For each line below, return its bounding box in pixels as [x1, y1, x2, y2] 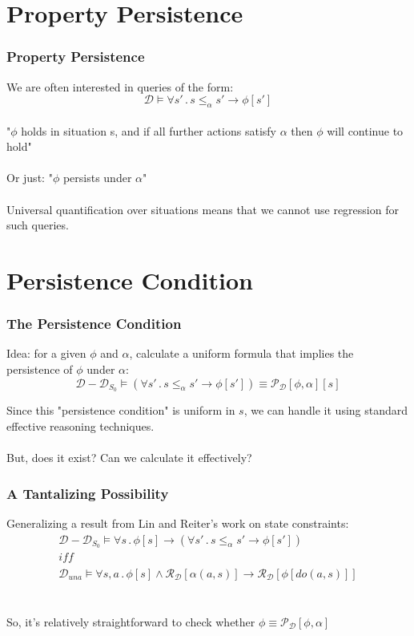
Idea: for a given [6, 345, 86, 362]
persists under [62, 169, 132, 186]
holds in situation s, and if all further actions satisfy [21, 122, 276, 139]
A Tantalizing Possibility [6, 483, 169, 503]
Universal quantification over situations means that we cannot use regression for [6, 201, 399, 217]
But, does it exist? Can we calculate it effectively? [6, 449, 252, 466]
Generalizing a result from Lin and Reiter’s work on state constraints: [6, 514, 349, 531]
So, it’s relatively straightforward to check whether [6, 613, 255, 630]
